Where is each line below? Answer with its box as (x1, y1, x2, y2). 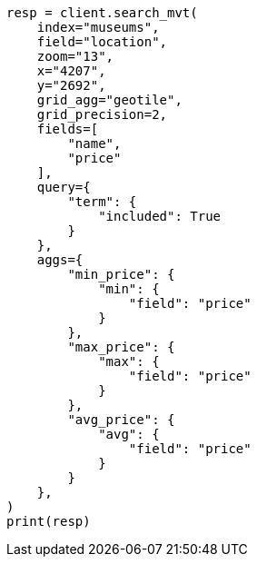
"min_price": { (67, 267, 175, 282)
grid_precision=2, (36, 107, 168, 122)
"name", (67, 136, 122, 151)
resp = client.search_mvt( (6, 5, 198, 20)
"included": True (98, 209, 222, 223)
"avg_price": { (67, 412, 175, 427)
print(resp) (6, 514, 91, 529)
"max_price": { (67, 340, 175, 354)
